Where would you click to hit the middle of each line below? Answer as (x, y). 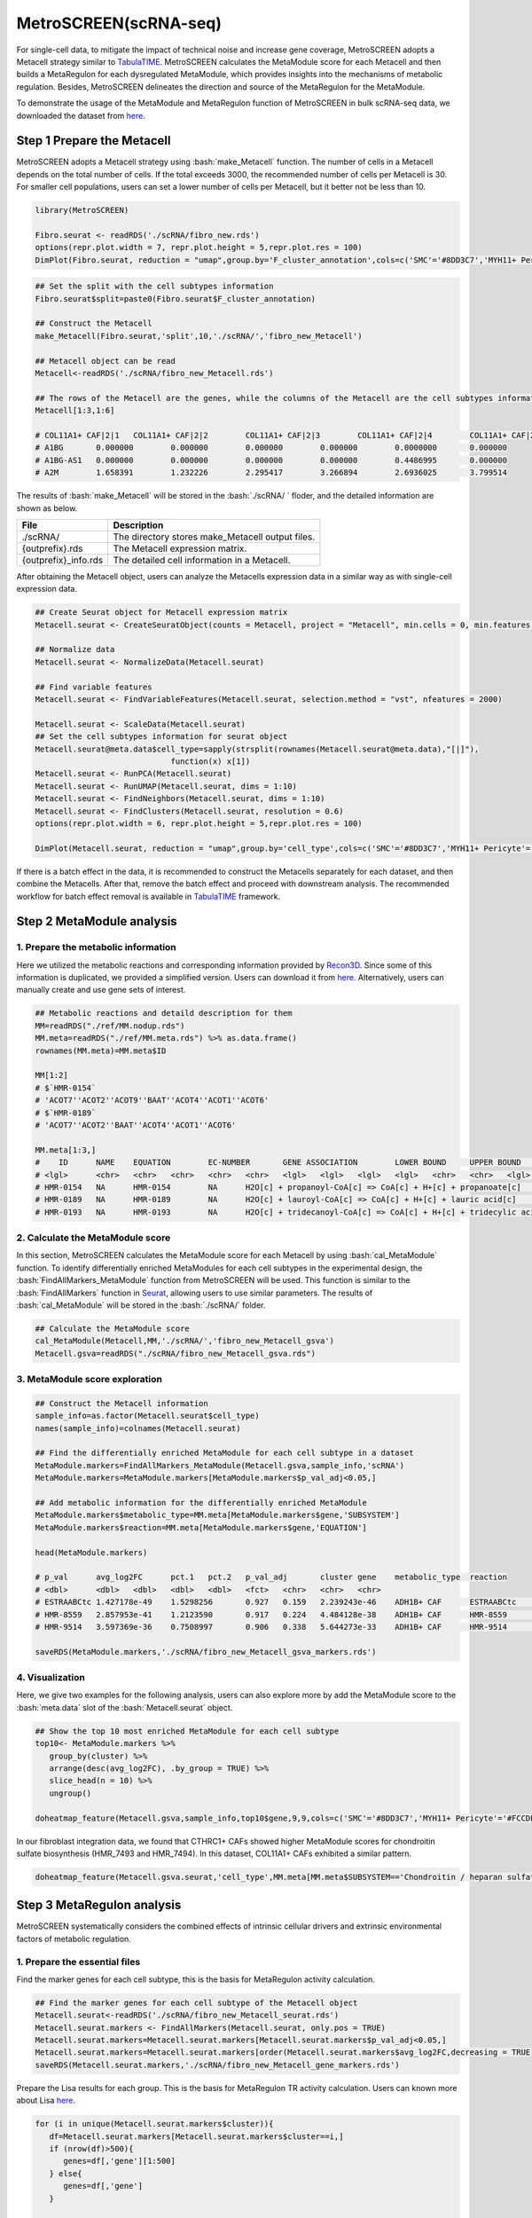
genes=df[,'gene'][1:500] (120, 2161)
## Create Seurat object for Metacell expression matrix (161, 613)
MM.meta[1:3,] (66, 1150)
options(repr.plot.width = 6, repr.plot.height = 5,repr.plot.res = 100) (199, 823)
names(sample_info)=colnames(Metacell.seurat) (138, 1428)
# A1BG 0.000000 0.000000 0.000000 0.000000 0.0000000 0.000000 (271, 448)
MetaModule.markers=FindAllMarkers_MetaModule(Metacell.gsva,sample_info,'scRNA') (220, 1465)
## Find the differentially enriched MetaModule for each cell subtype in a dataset (224, 1453)
